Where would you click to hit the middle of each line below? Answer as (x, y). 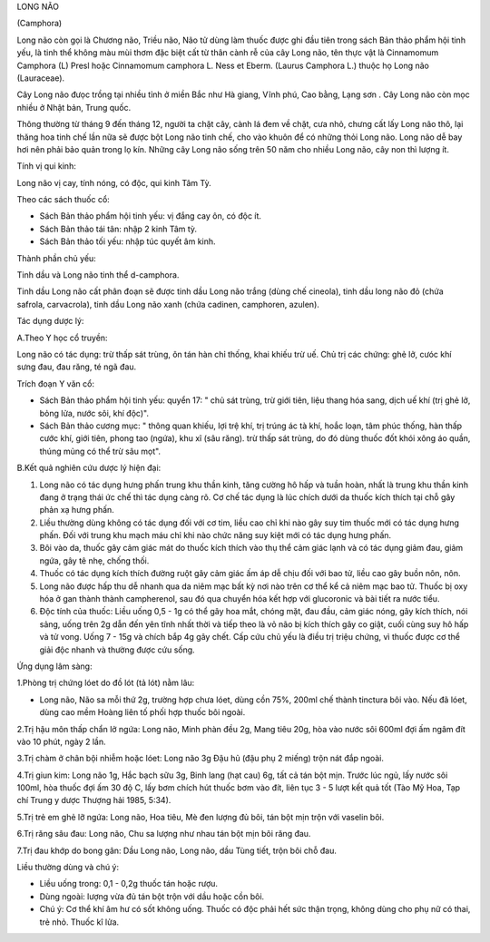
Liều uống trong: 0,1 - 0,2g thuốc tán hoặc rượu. (128, 884)
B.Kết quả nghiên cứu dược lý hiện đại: (89, 468)
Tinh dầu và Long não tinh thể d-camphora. (98, 275)
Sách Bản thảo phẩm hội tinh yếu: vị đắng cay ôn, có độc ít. (151, 216)
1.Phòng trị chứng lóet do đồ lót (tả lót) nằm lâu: (106, 683)
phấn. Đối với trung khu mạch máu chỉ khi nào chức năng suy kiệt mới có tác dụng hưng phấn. (216, 535)
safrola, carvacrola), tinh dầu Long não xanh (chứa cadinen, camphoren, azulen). (168, 304)
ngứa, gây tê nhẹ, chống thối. (94, 560)
